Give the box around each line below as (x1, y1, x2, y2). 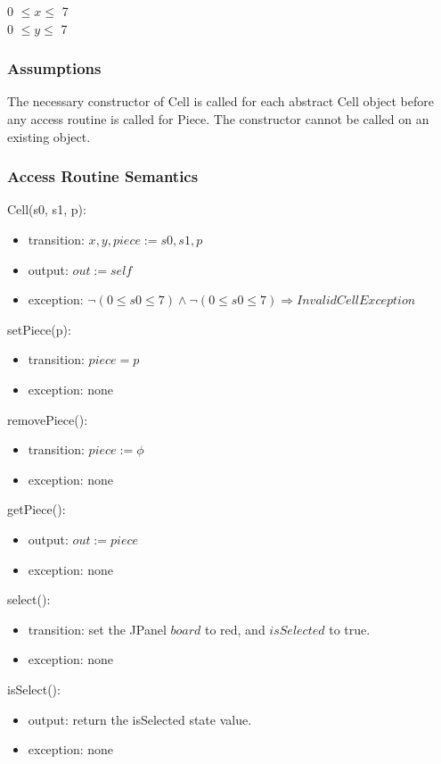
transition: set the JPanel (28, 619, 167, 638)
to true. (329, 619, 371, 638)
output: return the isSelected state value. (28, 710, 252, 728)
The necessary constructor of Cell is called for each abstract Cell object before (7, 92, 434, 111)
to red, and (204, 619, 265, 638)
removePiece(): (7, 410, 88, 428)
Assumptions (7, 57, 102, 79)
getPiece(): (7, 500, 66, 519)
